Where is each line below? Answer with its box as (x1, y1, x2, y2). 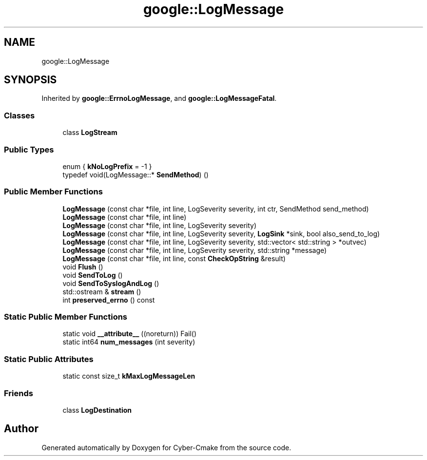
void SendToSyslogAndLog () (62, 279, 159, 287)
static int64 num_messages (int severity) (62, 338, 195, 346)
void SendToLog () (62, 270, 123, 279)
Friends (4, 388, 33, 398)
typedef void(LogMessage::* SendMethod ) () (62, 170, 209, 179)
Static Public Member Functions (4, 312, 128, 322)
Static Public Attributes (4, 354, 94, 364)
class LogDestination (62, 405, 132, 414)
